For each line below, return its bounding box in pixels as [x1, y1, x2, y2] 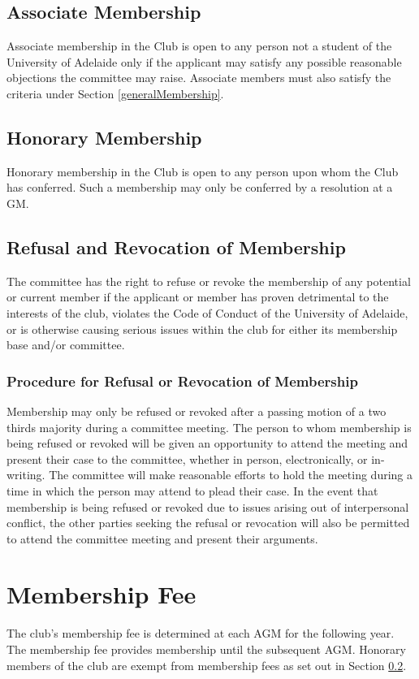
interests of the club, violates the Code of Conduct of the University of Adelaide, [6, 304, 408, 321]
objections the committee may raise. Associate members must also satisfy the [6, 69, 391, 86]
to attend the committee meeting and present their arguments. [6, 530, 318, 547]
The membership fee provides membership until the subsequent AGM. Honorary [6, 641, 406, 658]
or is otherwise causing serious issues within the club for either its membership [6, 320, 398, 337]
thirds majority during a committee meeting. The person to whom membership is [6, 418, 412, 435]
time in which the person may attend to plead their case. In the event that [6, 482, 378, 499]
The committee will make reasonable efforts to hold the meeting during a [49, 466, 413, 483]
